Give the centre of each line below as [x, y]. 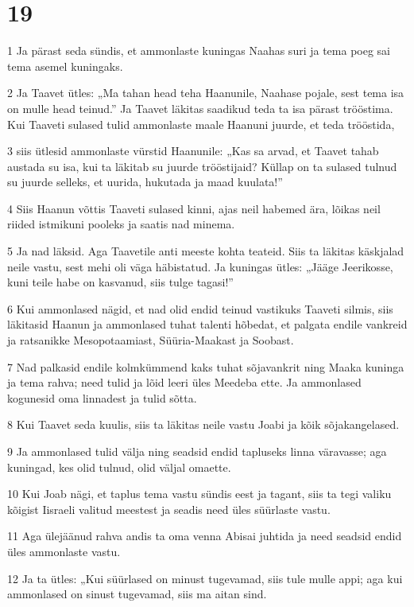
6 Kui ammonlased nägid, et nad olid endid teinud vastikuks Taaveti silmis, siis [200, 308]
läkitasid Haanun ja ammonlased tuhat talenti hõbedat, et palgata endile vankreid [207, 324]
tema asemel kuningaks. [65, 66]
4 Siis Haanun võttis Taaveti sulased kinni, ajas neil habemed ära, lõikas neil [194, 208]
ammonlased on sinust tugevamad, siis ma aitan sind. [137, 594]
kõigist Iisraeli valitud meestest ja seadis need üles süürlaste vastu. [169, 509]
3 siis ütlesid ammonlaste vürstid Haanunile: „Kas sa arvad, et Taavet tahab [193, 151]
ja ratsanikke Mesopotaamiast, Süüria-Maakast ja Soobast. [151, 340]
